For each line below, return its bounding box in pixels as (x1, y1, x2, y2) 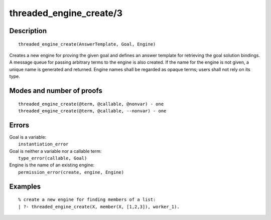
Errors (9, 121, 30, 129)
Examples (9, 182, 41, 190)
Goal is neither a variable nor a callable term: (9, 148, 102, 154)
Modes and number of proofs (9, 86, 102, 95)
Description (9, 27, 47, 35)
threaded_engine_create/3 (9, 8, 123, 19)
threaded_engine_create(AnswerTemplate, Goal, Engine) (18, 41, 156, 47)
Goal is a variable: (9, 134, 47, 140)
